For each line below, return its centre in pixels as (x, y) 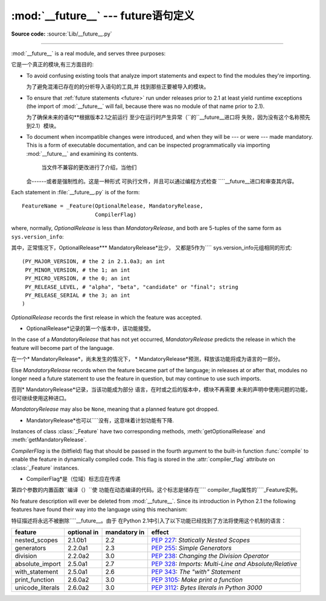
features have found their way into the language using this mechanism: (99, 509)
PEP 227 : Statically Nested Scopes (201, 540)
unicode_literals (37, 587)
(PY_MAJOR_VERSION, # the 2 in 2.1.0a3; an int (94, 262)
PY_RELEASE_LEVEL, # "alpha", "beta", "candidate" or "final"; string (132, 287)
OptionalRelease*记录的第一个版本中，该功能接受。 (90, 328)
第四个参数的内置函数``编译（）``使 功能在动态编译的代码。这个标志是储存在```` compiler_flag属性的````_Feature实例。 (156, 490)
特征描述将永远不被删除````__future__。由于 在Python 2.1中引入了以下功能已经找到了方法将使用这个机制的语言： (149, 520)
